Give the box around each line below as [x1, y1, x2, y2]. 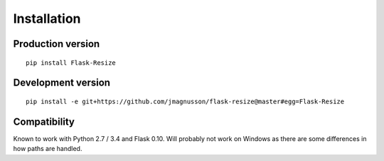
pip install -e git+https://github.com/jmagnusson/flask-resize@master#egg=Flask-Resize [26, 97, 345, 105]
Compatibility [13, 115, 75, 128]
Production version [13, 38, 100, 50]
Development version [13, 77, 110, 89]
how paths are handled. [13, 145, 82, 153]
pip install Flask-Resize [26, 58, 117, 67]
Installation [13, 11, 81, 26]
